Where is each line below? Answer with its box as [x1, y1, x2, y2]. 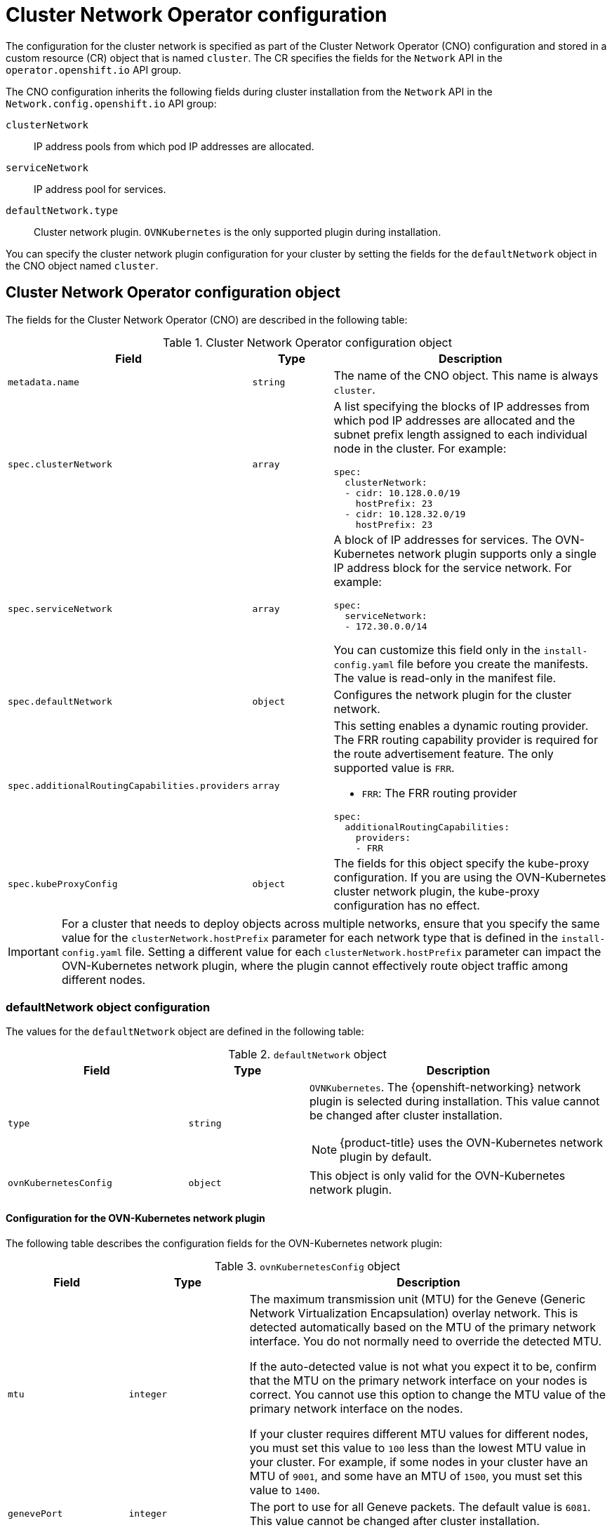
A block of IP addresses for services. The [333, 532, 552, 547]
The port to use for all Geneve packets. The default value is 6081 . [249, 1499, 591, 1514]
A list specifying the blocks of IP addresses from [333, 399, 590, 413]
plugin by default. [340, 1150, 432, 1164]
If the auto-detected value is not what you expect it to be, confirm [249, 1359, 597, 1373]
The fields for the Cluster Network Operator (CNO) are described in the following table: [6, 313, 408, 326]
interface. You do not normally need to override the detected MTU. [249, 1333, 601, 1348]
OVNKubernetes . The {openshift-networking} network [309, 1080, 581, 1095]
